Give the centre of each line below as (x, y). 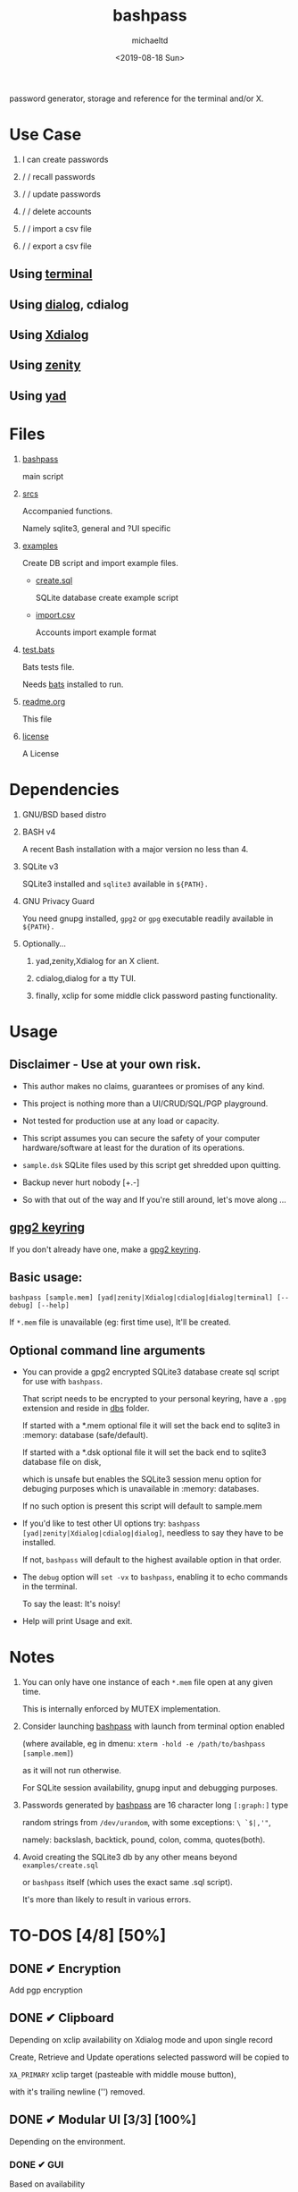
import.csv (55, 614)
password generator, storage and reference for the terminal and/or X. (137, 98)
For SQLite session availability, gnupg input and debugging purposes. (150, 1788)
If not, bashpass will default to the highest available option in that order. (152, 1560)
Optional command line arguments (108, 1350)
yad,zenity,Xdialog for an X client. (97, 961)
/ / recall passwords (58, 176)
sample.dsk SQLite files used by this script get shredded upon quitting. (151, 1164)
